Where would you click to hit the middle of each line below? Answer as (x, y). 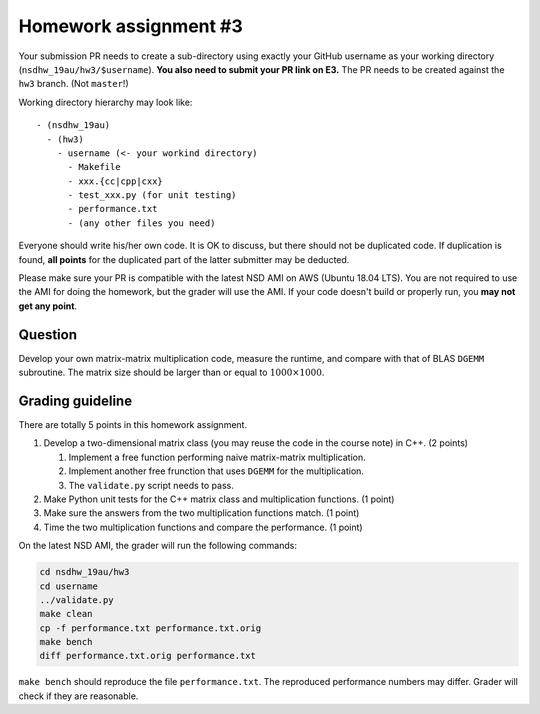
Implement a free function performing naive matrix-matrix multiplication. (217, 457)
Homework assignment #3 (131, 26)
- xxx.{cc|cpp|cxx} (115, 181)
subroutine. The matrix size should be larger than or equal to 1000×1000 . (171, 372)
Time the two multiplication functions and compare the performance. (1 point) (203, 527)
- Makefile (94, 167)
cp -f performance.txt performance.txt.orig (150, 628)
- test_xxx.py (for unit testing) (152, 195)
